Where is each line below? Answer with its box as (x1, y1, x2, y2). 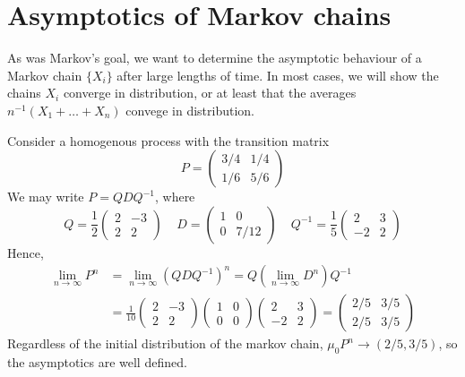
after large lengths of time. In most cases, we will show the (116, 65, 439, 84)
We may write (7, 187, 84, 206)
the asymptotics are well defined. (7, 353, 187, 372)
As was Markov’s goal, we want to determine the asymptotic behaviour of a (7, 48, 422, 67)
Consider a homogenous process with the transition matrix (7, 131, 330, 150)
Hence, (7, 243, 44, 261)
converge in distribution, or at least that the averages (63, 83, 357, 102)
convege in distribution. (125, 100, 255, 119)
